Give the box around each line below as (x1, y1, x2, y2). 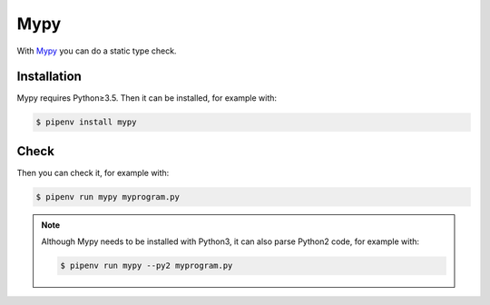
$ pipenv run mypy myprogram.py (35, 192, 181, 202)
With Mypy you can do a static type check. (16, 45, 177, 56)
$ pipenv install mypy (35, 117, 137, 127)
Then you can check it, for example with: (16, 167, 170, 178)
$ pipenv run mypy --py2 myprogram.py (60, 261, 233, 271)
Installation (16, 69, 82, 84)
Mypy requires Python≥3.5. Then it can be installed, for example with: (16, 93, 277, 103)
